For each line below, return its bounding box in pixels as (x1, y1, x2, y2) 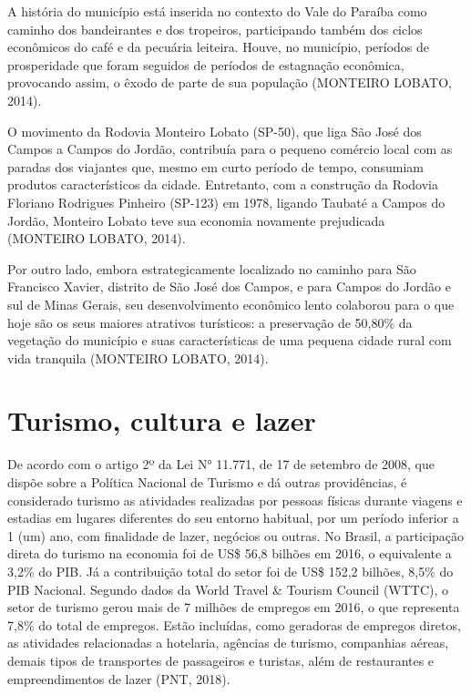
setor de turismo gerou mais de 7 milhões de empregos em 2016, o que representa (7, 598, 460, 617)
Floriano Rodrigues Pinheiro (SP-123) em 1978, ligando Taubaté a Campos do (7, 192, 445, 211)
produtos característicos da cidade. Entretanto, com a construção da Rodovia (7, 175, 439, 194)
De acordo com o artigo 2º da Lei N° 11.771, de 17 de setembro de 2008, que (7, 455, 435, 474)
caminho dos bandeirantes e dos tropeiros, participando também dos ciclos (7, 19, 423, 38)
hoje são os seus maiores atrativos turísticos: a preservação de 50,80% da (7, 312, 413, 332)
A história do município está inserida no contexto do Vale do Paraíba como (7, 2, 427, 20)
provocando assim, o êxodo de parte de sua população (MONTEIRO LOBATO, (7, 73, 452, 92)
